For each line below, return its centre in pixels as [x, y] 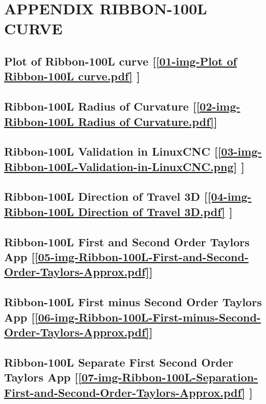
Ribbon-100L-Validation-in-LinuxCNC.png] [121, 166]
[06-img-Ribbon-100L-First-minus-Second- [148, 317]
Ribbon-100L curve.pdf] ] [72, 76]
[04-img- [229, 196]
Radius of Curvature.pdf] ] [148, 121]
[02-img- [218, 106]
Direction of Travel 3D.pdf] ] [155, 211]
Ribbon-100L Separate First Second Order [119, 362]
